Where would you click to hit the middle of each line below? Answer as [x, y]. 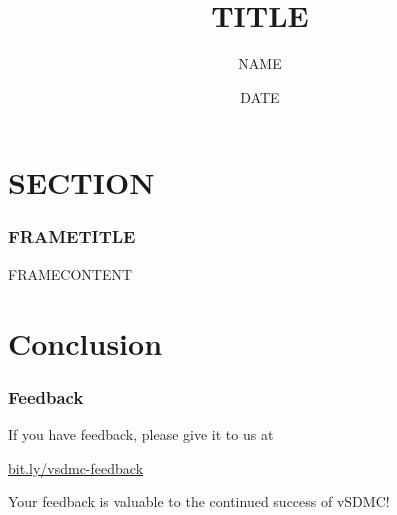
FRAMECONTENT [70, 273]
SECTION [81, 182]
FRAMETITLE [72, 236]
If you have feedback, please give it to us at [141, 433]
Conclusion [85, 342]
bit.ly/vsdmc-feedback [76, 467]
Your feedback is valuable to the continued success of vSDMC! [199, 501]
